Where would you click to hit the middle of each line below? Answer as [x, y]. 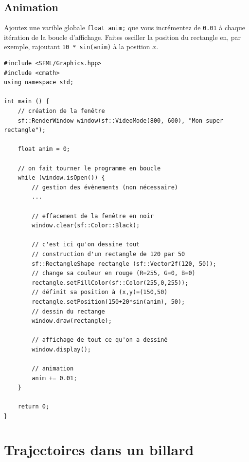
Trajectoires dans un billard [99, 449]
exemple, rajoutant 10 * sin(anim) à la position [77, 46]
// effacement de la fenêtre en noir [93, 216]
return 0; [34, 407]
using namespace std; [39, 83]
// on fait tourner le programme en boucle [89, 168]
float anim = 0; [44, 149]
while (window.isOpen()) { [61, 178]
